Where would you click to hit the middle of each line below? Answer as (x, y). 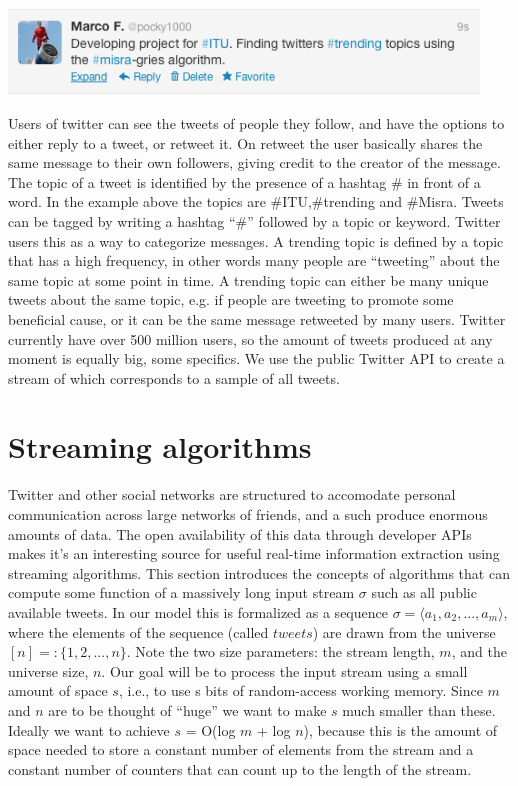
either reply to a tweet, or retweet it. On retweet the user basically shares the (245, 142)
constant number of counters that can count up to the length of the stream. (240, 768)
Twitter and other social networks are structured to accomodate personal (232, 494)
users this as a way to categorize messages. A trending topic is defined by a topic (256, 240)
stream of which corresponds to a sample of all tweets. (174, 377)
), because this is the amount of (400, 729)
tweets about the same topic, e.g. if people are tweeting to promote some (231, 299)
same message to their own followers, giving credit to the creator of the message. (254, 162)
